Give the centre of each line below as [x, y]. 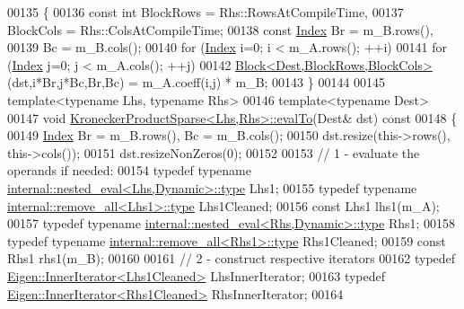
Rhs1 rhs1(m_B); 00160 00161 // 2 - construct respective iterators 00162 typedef [232, 258]
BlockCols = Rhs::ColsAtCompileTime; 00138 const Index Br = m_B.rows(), [220, 29]
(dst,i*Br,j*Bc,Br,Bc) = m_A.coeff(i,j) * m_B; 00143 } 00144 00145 [197, 82]
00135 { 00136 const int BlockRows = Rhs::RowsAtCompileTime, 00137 [206, 12]
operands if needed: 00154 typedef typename [129, 170]
